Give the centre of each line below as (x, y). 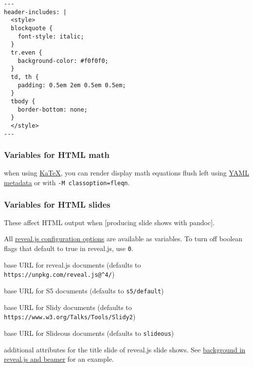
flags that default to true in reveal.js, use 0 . (69, 248)
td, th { (25, 77)
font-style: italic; (51, 36)
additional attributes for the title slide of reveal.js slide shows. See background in (125, 349)
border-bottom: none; (53, 109)
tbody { (23, 101)
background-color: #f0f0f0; (63, 61)
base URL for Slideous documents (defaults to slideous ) (89, 333)
